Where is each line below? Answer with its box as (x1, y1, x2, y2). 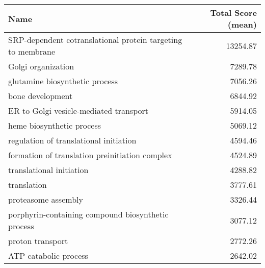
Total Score (210, 7, 257, 18)
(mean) (227, 18, 257, 30)
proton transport (8, 235, 68, 247)
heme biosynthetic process (8, 119, 101, 131)
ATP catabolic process (8, 250, 88, 261)
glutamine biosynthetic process (8, 75, 118, 87)
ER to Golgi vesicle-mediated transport (8, 105, 149, 116)
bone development (8, 90, 73, 102)
